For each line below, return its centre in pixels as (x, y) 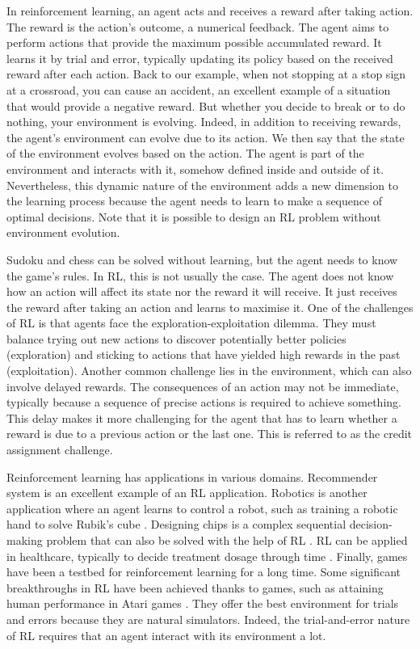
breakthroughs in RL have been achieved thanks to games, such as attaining (195, 587)
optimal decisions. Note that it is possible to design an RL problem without (194, 216)
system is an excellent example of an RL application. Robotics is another (187, 493)
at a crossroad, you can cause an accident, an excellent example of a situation (199, 89)
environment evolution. (63, 232)
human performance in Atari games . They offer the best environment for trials (203, 603)
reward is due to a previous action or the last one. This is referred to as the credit (210, 434)
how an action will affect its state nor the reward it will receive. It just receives (202, 291)
